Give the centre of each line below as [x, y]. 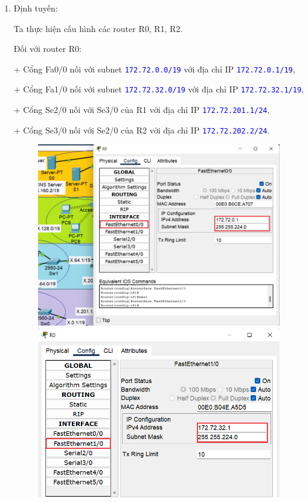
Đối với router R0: [47, 49]
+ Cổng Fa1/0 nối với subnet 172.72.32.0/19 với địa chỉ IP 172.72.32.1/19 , [159, 89]
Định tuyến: [36, 8]
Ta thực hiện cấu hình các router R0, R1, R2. [98, 28]
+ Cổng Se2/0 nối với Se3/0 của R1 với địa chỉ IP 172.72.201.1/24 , [142, 110]
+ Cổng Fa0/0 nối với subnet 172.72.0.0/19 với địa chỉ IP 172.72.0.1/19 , [154, 69]
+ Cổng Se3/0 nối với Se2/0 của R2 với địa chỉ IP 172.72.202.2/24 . [142, 130]
